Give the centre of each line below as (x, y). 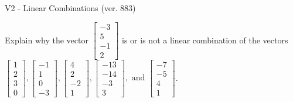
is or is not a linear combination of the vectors (205, 40)
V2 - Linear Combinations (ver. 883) (70, 8)
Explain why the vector (47, 40)
